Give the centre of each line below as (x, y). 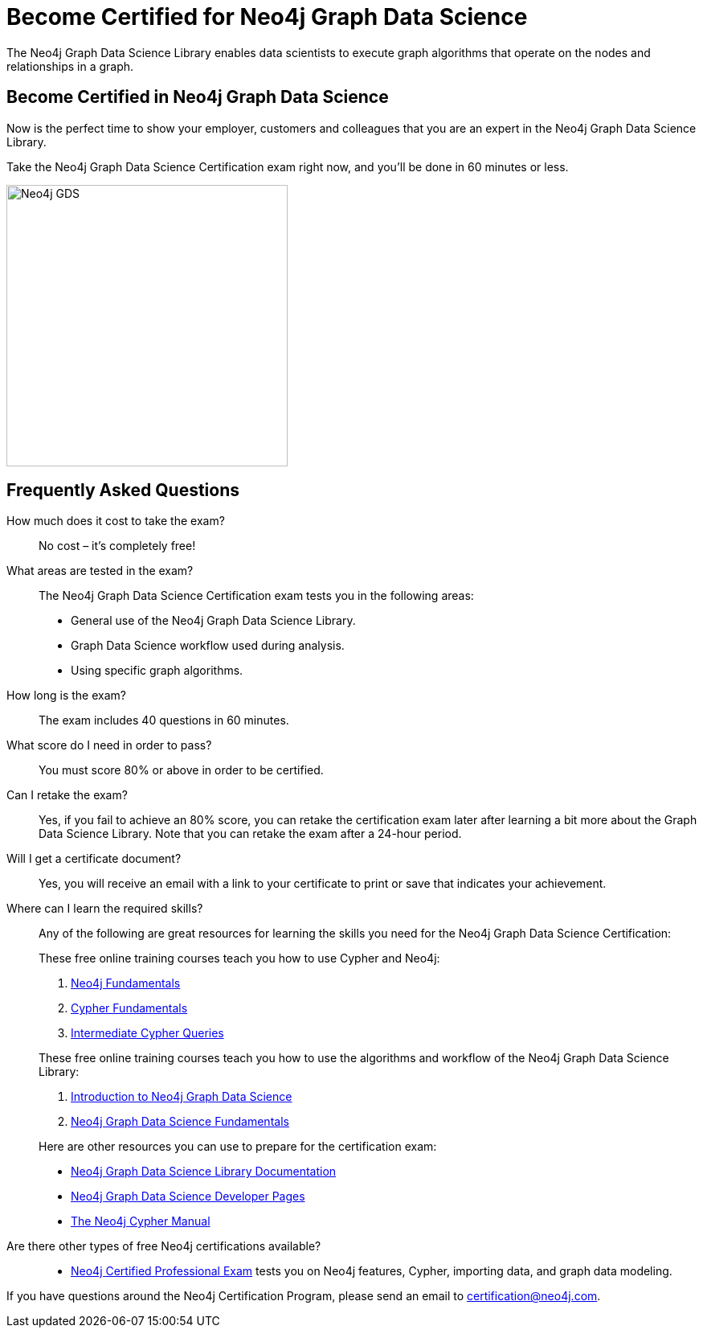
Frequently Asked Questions (123, 491)
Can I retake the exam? (67, 795)
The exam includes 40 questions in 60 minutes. (164, 720)
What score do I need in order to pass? (109, 745)
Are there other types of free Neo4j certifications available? (164, 1246)
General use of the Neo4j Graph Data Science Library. (213, 621)
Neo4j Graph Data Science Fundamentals (180, 1122)
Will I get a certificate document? (94, 859)
